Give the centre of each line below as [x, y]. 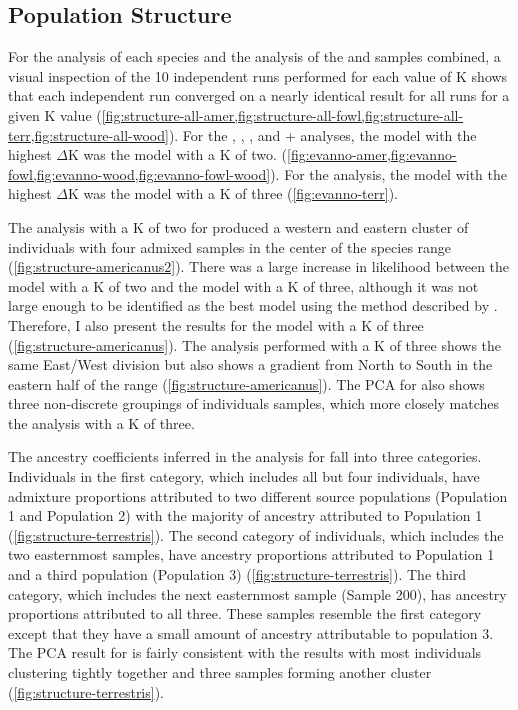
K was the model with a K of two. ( [177, 154]
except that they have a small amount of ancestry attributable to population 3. [251, 632]
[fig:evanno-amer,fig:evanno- [371, 154]
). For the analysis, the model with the [388, 173]
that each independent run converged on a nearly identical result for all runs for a [259, 95]
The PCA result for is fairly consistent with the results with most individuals [245, 652]
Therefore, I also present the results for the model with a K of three [216, 324]
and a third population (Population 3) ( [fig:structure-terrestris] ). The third [237, 574]
